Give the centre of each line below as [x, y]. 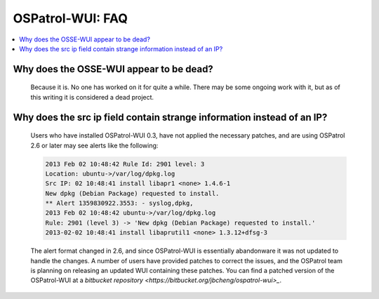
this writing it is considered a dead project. [92, 97]
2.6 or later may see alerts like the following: [94, 145]
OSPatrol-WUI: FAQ [70, 18]
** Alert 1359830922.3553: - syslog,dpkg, [119, 203]
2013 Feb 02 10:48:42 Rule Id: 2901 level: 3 [125, 164]
